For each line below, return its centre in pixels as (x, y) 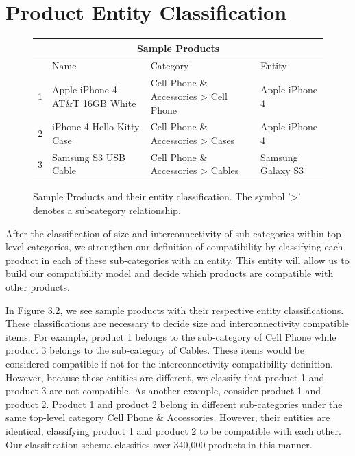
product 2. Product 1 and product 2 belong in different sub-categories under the (174, 404)
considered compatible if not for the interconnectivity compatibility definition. (169, 363)
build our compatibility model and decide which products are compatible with (170, 273)
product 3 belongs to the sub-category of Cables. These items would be (155, 350)
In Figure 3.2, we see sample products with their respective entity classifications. (175, 310)
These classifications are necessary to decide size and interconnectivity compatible (177, 323)
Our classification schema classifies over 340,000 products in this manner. (159, 444)
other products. (38, 287)
